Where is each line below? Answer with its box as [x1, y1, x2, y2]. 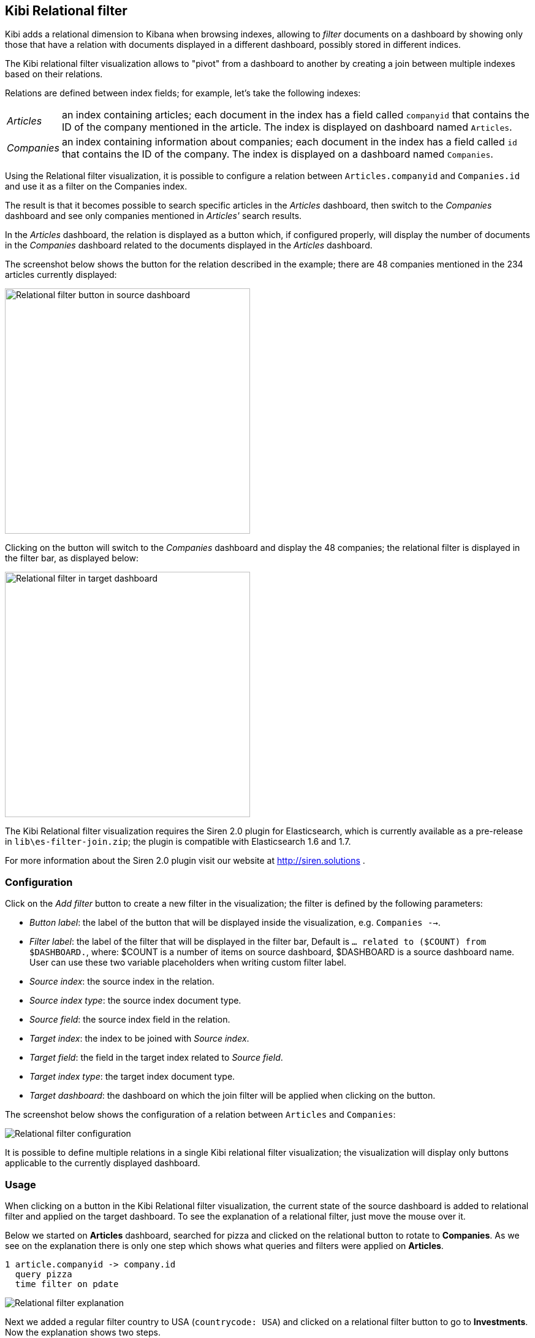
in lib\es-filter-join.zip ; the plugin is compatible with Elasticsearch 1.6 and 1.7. [5, 836, 351, 847]
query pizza [15, 1269, 72, 1279]
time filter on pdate [15, 1278, 119, 1289]
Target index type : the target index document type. [29, 1071, 235, 1082]
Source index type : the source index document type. [29, 995, 241, 1006]
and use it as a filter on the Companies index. [5, 181, 188, 192]
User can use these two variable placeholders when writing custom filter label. [29, 957, 346, 968]
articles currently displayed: [5, 269, 117, 280]
